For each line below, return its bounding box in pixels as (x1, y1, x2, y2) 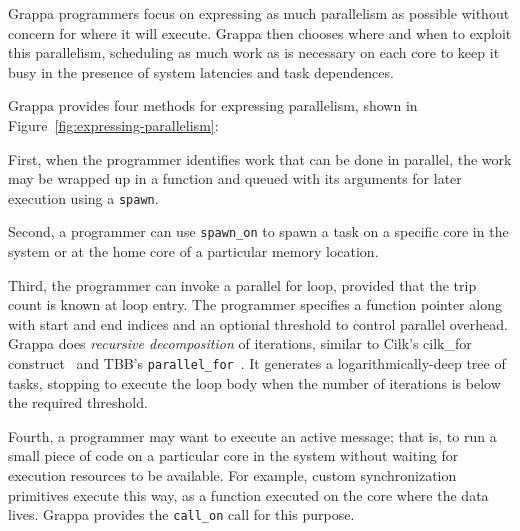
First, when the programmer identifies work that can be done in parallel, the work (8, 148, 512, 169)
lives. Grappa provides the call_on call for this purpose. (8, 504, 355, 525)
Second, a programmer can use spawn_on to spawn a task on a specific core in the (8, 221, 509, 242)
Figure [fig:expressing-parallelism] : (8, 114, 219, 135)
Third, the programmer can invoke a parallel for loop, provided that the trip (8, 274, 477, 295)
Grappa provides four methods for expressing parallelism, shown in (8, 95, 418, 116)
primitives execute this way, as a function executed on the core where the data (8, 484, 489, 505)
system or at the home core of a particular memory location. (8, 241, 379, 262)
